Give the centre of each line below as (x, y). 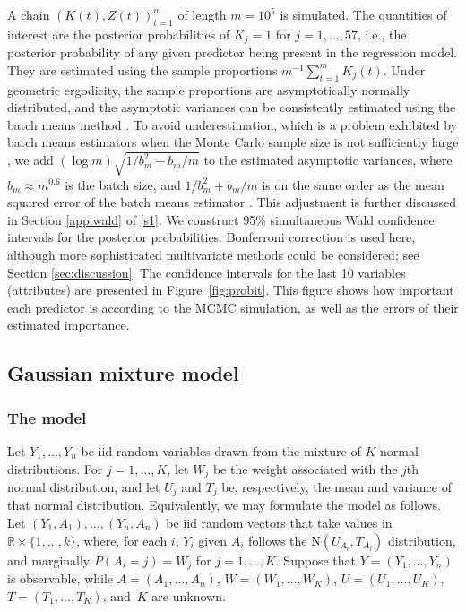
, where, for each (122, 540)
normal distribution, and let (84, 486)
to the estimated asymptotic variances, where (328, 160)
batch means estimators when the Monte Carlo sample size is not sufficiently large (233, 142)
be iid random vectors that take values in (279, 522)
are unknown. (189, 595)
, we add (30, 160)
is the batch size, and (123, 184)
